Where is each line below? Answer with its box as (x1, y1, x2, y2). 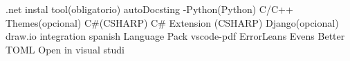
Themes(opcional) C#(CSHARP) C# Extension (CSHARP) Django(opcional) (6, 15, 339, 29)
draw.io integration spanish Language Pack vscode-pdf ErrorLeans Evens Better (6, 29, 345, 43)
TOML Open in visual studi (6, 42, 125, 56)
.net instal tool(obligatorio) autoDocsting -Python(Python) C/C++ (6, 2, 293, 16)
